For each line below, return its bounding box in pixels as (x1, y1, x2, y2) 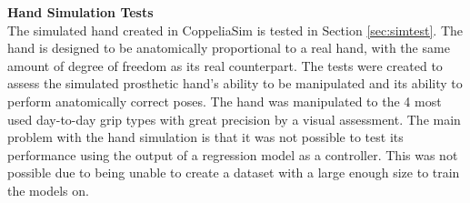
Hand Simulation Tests (7, 3, 154, 21)
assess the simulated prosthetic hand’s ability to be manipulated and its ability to (7, 74, 463, 93)
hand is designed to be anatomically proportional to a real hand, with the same (7, 38, 450, 57)
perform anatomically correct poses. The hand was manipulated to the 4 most (7, 91, 442, 110)
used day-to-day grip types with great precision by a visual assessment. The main (7, 109, 461, 128)
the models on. (7, 180, 89, 199)
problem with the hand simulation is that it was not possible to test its (7, 127, 404, 147)
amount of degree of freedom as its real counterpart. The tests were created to (7, 56, 443, 75)
